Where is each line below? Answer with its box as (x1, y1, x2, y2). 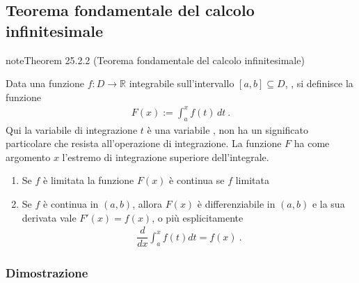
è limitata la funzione (43, 173, 134, 188)
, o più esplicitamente (152, 210, 244, 224)
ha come (294, 136, 330, 151)
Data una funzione (6, 76, 84, 91)
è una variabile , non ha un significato (147, 122, 309, 137)
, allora (132, 197, 162, 211)
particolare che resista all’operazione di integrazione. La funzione (6, 136, 282, 151)
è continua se (169, 173, 225, 188)
